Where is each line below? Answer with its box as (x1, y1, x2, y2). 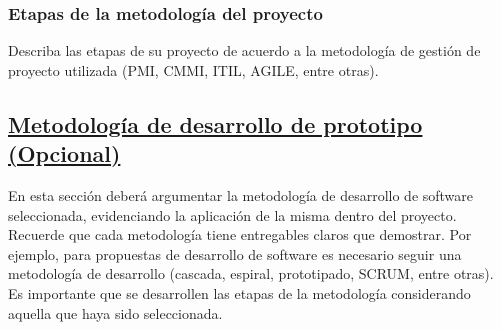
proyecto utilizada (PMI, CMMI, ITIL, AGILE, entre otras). (8, 59, 379, 80)
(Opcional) (8, 138, 121, 169)
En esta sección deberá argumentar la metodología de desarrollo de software (8, 185, 474, 205)
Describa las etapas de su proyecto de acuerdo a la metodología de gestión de (8, 40, 481, 61)
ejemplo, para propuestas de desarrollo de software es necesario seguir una (8, 243, 462, 264)
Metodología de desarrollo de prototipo (8, 108, 423, 139)
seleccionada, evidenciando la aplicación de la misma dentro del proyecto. (8, 204, 457, 225)
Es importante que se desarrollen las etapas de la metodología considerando (8, 282, 471, 303)
